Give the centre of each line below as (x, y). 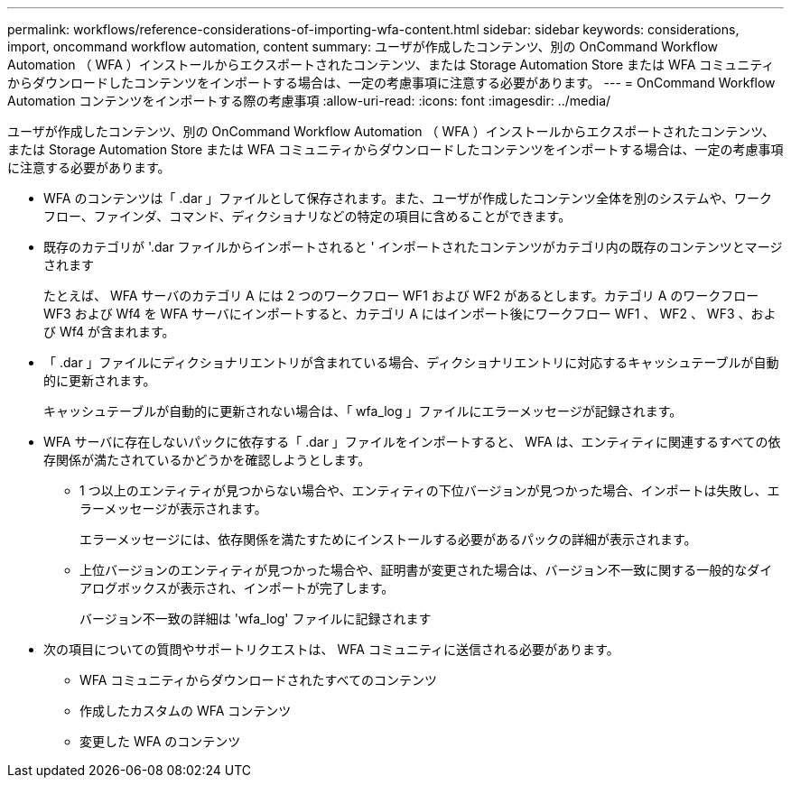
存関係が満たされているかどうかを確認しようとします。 (207, 460)
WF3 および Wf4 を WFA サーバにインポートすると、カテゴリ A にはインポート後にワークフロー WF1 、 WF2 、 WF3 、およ (410, 314)
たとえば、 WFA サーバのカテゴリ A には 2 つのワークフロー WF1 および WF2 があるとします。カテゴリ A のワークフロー (401, 296)
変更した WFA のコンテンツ (160, 741)
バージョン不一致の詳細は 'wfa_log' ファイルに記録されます (256, 619)
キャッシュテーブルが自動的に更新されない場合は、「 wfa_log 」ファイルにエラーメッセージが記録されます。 (363, 411)
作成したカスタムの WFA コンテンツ (186, 711)
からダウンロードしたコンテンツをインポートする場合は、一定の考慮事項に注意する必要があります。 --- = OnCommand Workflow (391, 83)
